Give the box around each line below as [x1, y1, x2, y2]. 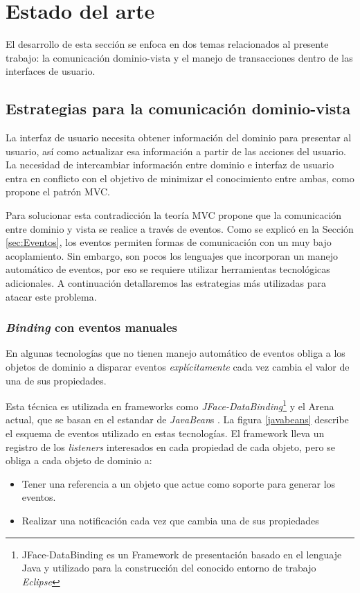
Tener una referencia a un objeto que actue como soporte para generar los [21, 476, 336, 490]
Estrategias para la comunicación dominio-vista [6, 98, 351, 119]
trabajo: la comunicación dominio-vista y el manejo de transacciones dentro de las [6, 50, 353, 64]
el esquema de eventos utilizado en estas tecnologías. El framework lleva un [6, 426, 325, 441]
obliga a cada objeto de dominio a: [6, 453, 152, 468]
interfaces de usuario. [6, 64, 96, 78]
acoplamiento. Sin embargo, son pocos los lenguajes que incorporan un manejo [6, 248, 338, 263]
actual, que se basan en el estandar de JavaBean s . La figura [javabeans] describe [6, 412, 349, 427]
